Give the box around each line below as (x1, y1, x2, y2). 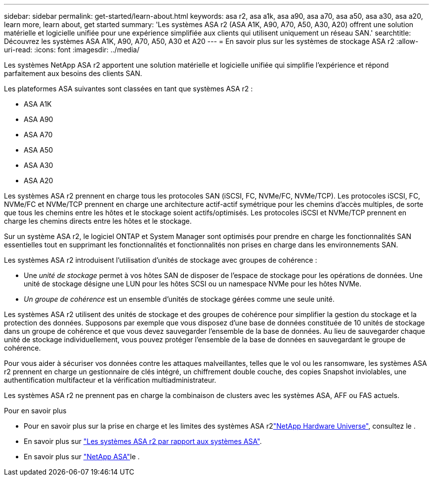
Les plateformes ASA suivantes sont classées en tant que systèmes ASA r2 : (4, 84, 253, 93)
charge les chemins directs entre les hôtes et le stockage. (4, 217, 192, 225)
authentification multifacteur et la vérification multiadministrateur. (4, 376, 216, 384)
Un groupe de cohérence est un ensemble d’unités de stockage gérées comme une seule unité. (24, 295, 335, 303)
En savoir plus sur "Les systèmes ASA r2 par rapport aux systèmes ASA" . (24, 437, 262, 445)
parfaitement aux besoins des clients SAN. (4, 69, 142, 78)
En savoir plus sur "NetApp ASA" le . (24, 452, 140, 461)
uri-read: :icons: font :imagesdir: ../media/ (4, 45, 139, 54)
